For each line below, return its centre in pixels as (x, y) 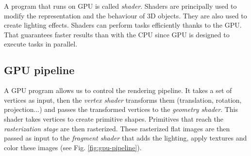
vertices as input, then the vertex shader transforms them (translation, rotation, (123, 100)
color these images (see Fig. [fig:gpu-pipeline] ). (73, 147)
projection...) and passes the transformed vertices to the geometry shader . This (121, 109)
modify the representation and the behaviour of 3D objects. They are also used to (125, 15)
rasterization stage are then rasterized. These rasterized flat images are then (117, 128)
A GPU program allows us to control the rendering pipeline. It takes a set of (118, 90)
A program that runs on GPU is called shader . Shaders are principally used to (120, 6)
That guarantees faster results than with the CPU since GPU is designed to (117, 34)
